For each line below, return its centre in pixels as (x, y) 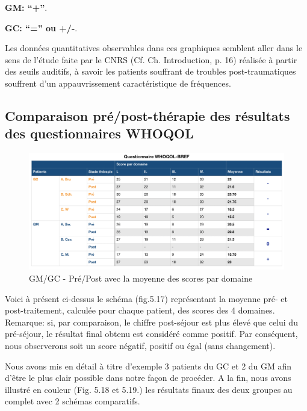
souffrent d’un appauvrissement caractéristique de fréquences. (118, 83)
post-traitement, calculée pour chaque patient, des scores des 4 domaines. (140, 310)
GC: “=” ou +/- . (41, 27)
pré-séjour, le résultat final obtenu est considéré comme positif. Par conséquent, (151, 334)
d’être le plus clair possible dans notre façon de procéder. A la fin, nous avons (148, 378)
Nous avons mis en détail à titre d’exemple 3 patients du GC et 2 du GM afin (148, 366)
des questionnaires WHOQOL (99, 133)
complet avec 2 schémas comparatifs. (73, 401)
